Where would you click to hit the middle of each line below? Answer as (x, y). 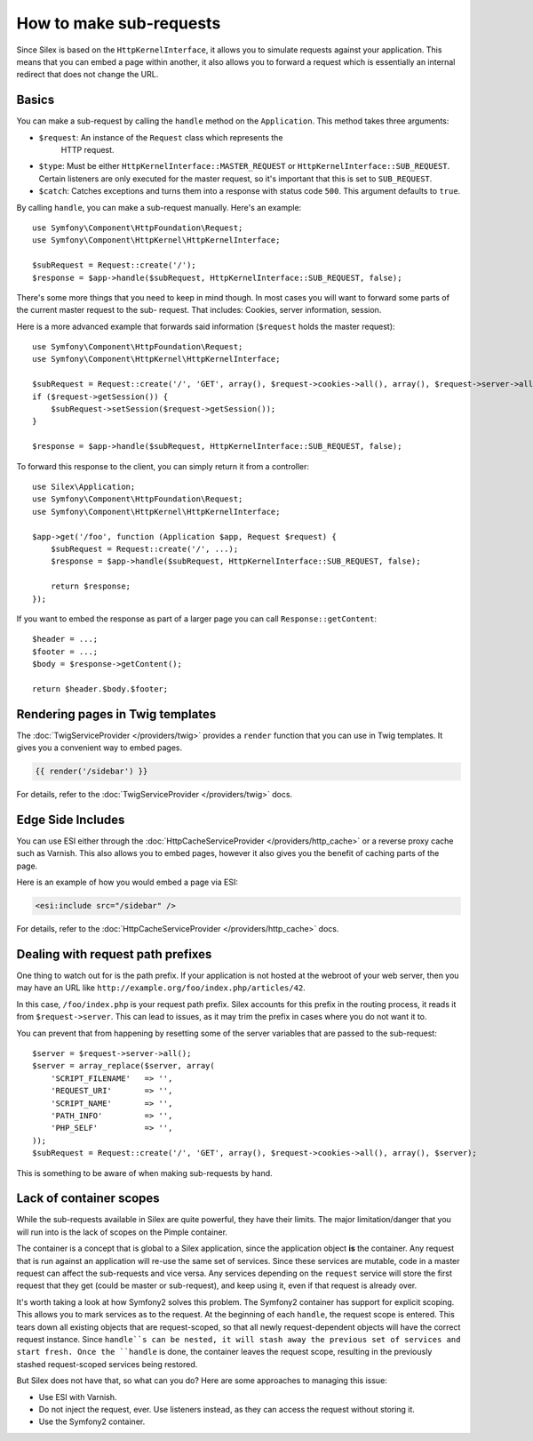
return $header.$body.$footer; (100, 688)
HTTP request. (88, 150)
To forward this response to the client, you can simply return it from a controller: (163, 466)
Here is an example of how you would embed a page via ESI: (127, 882)
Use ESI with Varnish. (78, 1397)
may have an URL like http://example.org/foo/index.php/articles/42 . (161, 988)
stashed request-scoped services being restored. (107, 1364)
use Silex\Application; (84, 487)
